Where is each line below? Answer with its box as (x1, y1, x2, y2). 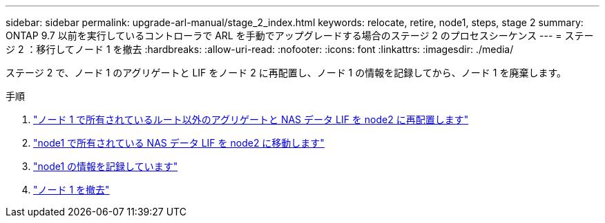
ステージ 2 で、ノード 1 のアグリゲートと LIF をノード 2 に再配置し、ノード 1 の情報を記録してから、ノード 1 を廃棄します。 (6, 67, 566, 78)
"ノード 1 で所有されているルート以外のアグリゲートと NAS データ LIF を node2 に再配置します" (33, 114, 469, 125)
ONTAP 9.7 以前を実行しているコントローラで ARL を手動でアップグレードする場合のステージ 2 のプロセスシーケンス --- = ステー (6, 30, 594, 41)
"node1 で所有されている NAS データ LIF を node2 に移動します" (33, 137, 325, 149)
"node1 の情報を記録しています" (33, 160, 178, 172)
